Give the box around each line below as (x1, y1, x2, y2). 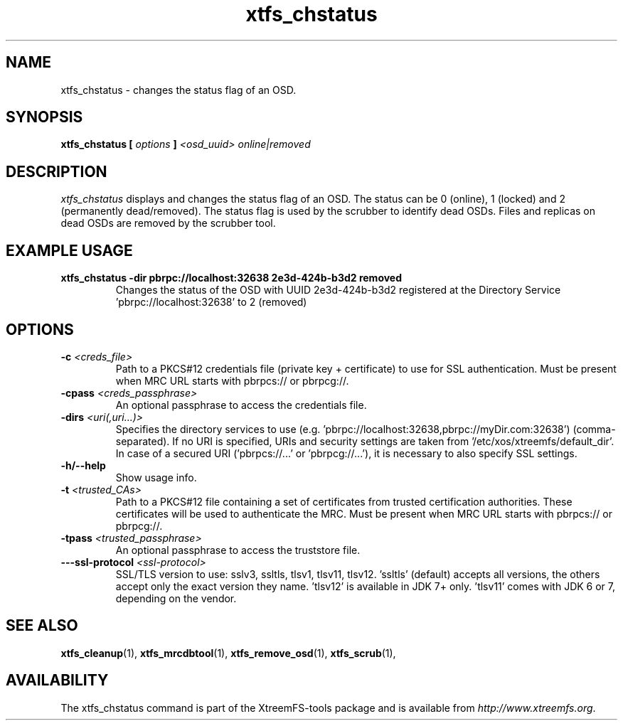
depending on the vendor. (115, 592, 237, 604)
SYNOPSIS (6, 108, 83, 127)
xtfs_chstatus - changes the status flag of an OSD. (60, 83, 297, 96)
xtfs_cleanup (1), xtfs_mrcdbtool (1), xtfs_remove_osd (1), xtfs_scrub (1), (60, 646, 396, 659)
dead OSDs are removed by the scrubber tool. (60, 217, 276, 230)
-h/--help (60, 459, 106, 471)
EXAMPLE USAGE (6, 241, 133, 260)
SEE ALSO (6, 616, 78, 635)
